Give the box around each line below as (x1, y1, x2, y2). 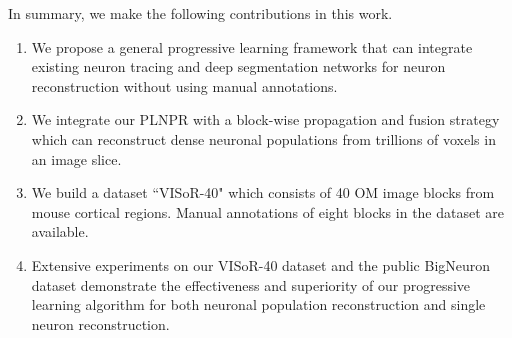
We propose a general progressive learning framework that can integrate (31, 36, 473, 57)
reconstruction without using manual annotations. (31, 75, 338, 96)
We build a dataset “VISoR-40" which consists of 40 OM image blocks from (31, 182, 495, 203)
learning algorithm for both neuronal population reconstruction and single (31, 294, 486, 315)
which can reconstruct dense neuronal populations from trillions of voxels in (31, 128, 496, 149)
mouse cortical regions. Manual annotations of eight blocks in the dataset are (31, 201, 505, 222)
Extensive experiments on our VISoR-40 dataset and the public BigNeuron (31, 254, 491, 275)
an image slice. (31, 148, 122, 169)
